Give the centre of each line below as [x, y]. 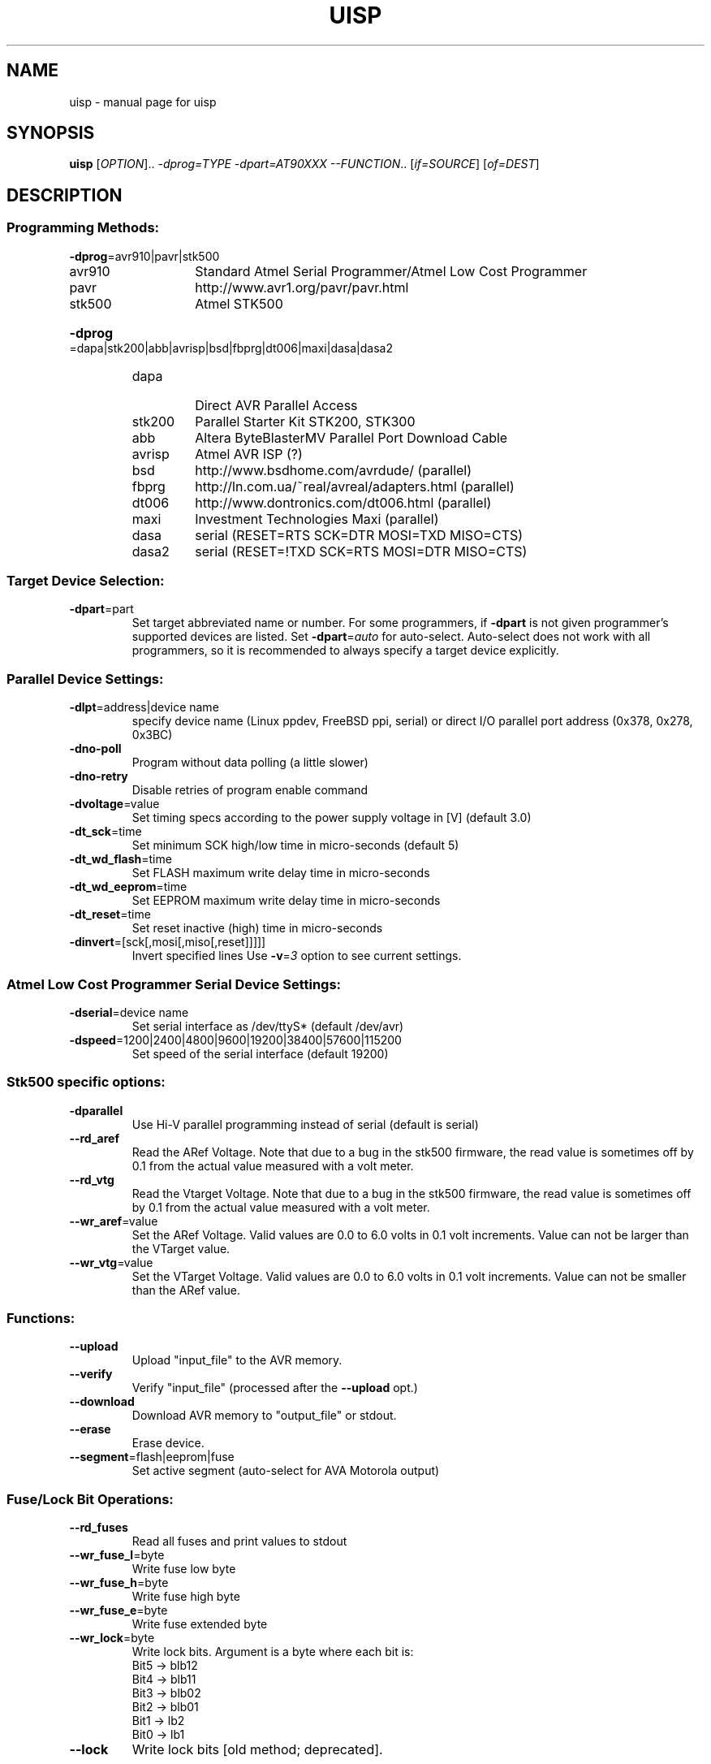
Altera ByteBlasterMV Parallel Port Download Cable [351, 437]
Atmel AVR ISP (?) [249, 454]
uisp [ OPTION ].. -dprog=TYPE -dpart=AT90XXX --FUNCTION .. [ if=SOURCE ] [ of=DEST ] [304, 164]
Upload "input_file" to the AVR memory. [237, 1360]
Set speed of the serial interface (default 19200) [260, 1053]
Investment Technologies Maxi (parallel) [317, 519]
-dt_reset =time [110, 914]
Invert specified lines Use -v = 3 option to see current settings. [297, 956]
